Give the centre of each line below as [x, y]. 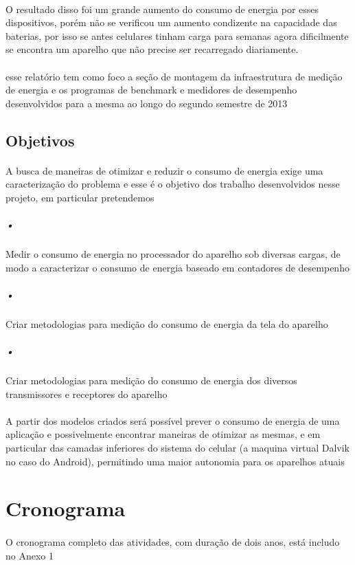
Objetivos [40, 140]
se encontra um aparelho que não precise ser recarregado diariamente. [152, 49]
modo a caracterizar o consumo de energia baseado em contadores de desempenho [177, 267]
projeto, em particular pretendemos [80, 197]
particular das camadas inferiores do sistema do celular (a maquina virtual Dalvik [177, 447]
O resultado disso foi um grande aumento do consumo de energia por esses [162, 9]
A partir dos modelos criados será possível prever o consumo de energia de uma [173, 420]
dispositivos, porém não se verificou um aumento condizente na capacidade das [171, 22]
